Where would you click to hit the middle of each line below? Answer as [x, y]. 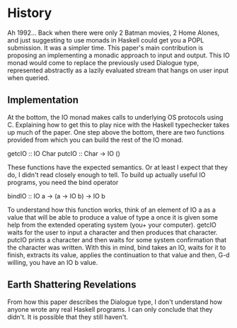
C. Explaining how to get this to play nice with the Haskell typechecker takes [118, 125]
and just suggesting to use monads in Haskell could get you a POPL [106, 40]
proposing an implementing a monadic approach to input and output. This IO [118, 55]
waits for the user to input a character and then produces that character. [112, 232]
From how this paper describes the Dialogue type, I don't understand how [115, 302]
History [30, 13]
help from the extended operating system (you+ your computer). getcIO [112, 225]
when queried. [28, 78]
